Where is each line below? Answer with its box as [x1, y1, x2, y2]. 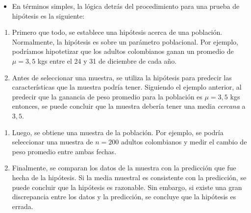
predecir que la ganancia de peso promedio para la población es [12, 91, 202, 101]
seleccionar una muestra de [12, 137, 93, 147]
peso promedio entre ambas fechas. [12, 146, 117, 156]
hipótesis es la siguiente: [12, 10, 85, 21]
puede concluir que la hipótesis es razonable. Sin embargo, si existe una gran [12, 182, 242, 192]
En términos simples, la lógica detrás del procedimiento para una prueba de [12, 1, 240, 11]
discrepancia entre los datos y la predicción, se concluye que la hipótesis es [12, 191, 236, 202]
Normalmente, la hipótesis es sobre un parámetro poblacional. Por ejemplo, [12, 36, 238, 47]
